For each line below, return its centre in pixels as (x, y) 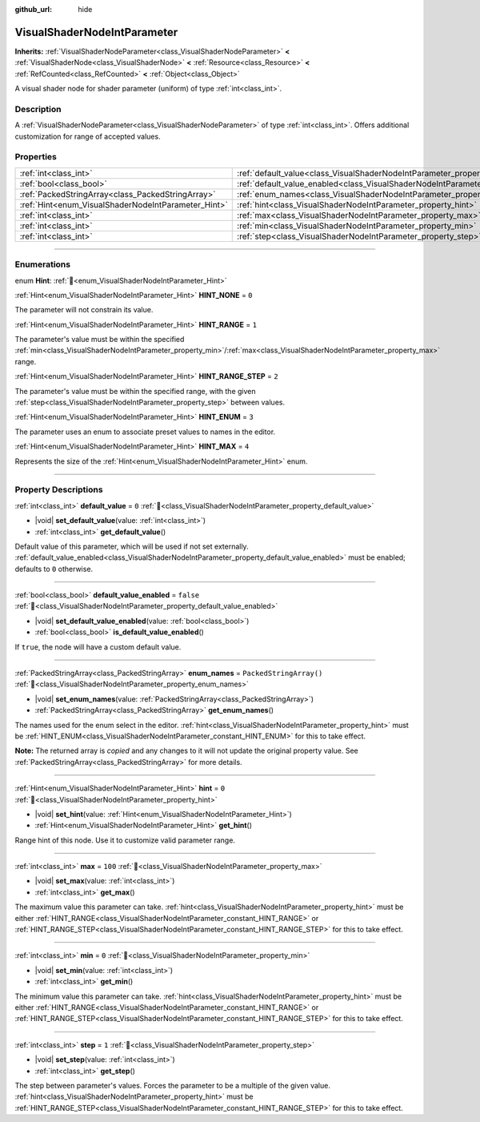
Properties (36, 157)
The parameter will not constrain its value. (84, 310)
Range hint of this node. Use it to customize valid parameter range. (125, 840)
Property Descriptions (59, 490)
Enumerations (43, 264)
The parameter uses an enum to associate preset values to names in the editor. (145, 432)
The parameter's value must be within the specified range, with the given (135, 391)
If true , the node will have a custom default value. (98, 647)
